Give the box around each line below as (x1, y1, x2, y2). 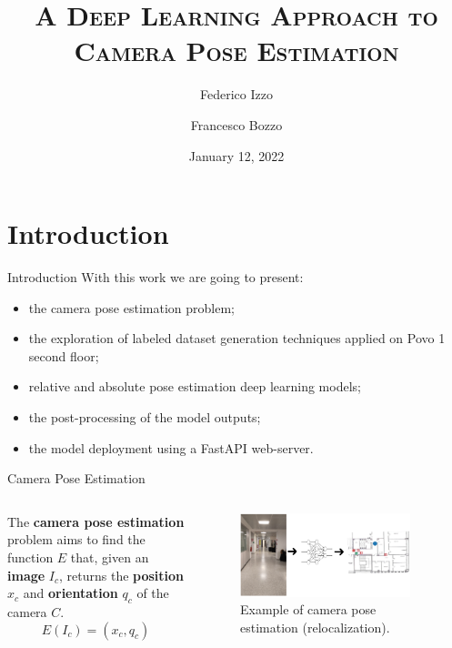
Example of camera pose (239, 600, 377, 619)
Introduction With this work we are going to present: (7, 268, 304, 287)
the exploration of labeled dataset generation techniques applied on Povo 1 (28, 329, 446, 348)
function (7, 547, 54, 566)
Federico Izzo (200, 85, 273, 104)
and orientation (23, 583, 118, 602)
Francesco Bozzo (190, 115, 283, 134)
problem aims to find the (7, 530, 146, 549)
